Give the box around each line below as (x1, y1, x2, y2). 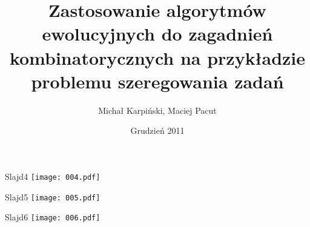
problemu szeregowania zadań (31, 68, 284, 93)
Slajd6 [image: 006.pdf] (5, 211, 101, 223)
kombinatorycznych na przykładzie (9, 45, 306, 70)
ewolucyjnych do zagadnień (42, 21, 273, 46)
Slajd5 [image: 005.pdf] (5, 190, 101, 203)
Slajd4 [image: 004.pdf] (5, 169, 101, 182)
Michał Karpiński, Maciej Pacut (98, 104, 217, 116)
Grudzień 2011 (130, 124, 185, 137)
